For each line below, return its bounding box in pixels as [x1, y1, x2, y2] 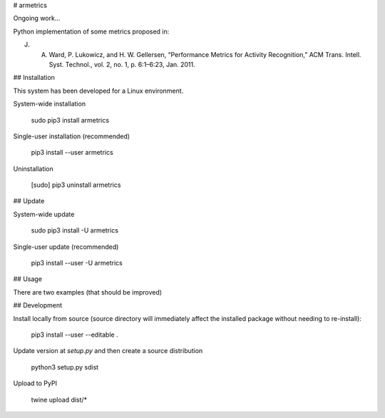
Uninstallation [13, 164, 53, 173]
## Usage [13, 275, 43, 283]
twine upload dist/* [31, 395, 88, 404]
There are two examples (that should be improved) [13, 287, 163, 296]
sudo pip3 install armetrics [31, 116, 110, 124]
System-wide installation [13, 100, 86, 108]
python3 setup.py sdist [31, 362, 99, 371]
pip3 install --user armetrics [31, 148, 113, 157]
